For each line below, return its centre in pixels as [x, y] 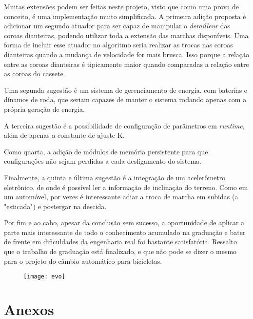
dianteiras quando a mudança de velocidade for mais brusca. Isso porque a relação [127, 54]
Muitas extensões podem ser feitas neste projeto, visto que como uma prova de [122, 6]
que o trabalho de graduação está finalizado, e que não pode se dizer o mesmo [120, 251]
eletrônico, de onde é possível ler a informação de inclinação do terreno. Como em [126, 187]
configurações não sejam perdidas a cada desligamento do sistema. [103, 161]
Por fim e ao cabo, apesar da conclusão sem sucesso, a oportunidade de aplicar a [124, 223]
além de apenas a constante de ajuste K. [64, 135]
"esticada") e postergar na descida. [55, 206]
